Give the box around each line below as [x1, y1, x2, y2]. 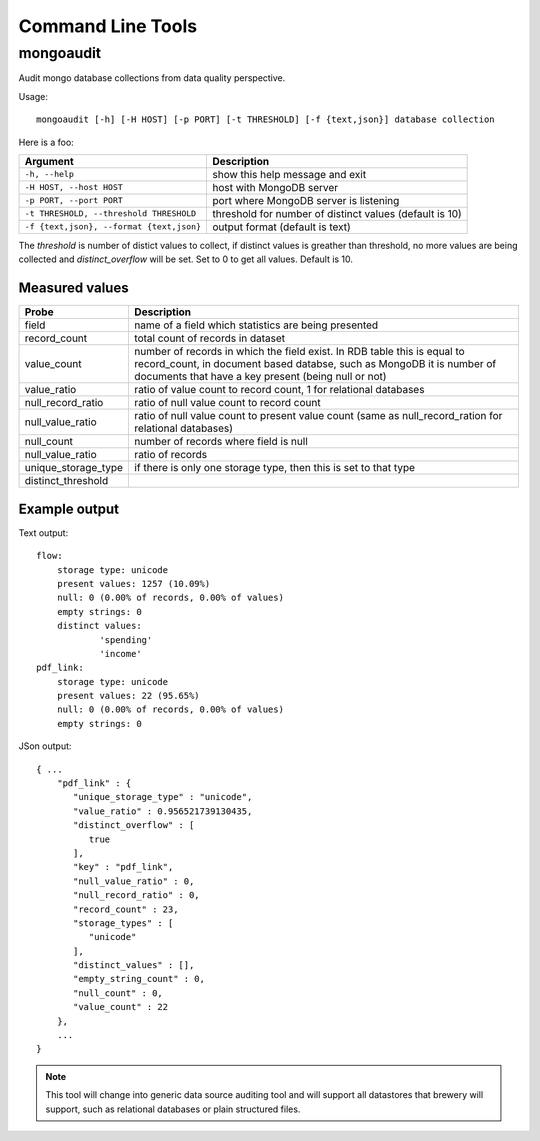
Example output [18, 500, 120, 517]
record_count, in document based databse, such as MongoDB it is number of [134, 357, 497, 371]
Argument [24, 154, 74, 168]
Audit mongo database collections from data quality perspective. [18, 72, 286, 84]
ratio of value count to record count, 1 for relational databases [134, 383, 425, 397]
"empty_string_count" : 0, [73, 973, 205, 985]
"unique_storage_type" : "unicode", [73, 791, 253, 803]
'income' [99, 648, 142, 659]
